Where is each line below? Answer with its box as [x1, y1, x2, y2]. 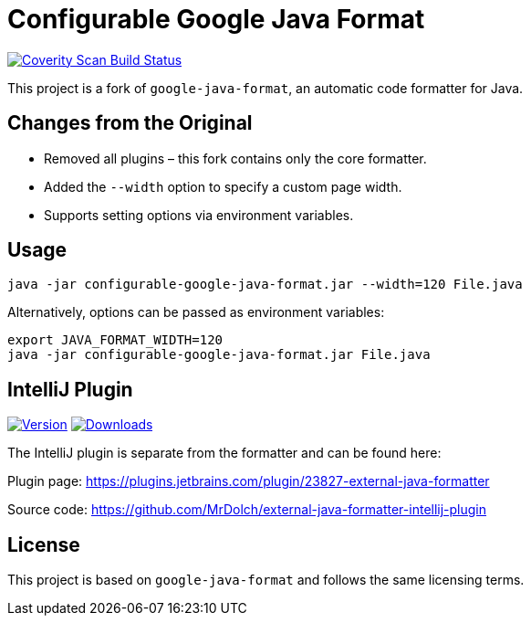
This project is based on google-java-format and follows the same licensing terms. [7, 572, 525, 588]
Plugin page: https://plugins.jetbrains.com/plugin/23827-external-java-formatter [7, 473, 490, 490]
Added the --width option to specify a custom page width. [44, 178, 402, 195]
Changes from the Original [7, 111, 253, 135]
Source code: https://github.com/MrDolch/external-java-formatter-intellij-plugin [7, 502, 487, 518]
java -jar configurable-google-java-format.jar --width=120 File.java [7, 277, 523, 292]
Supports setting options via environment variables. [44, 206, 354, 223]
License [7, 533, 80, 556]
